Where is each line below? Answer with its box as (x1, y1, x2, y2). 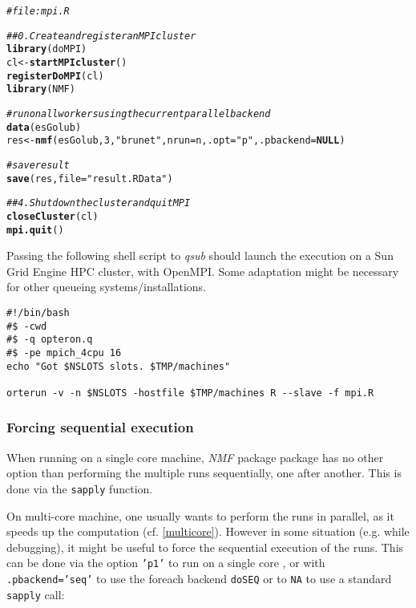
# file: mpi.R (6, 6, 70, 17)
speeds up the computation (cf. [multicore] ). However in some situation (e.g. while (6, 523, 410, 540)
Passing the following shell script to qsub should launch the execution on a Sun (6, 247, 394, 264)
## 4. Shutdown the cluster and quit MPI (6, 197, 191, 209)
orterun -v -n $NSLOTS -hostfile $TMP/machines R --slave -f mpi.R (6, 387, 374, 399)
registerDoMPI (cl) (6, 70, 104, 82)
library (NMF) (6, 83, 75, 95)
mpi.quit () (6, 224, 64, 236)
